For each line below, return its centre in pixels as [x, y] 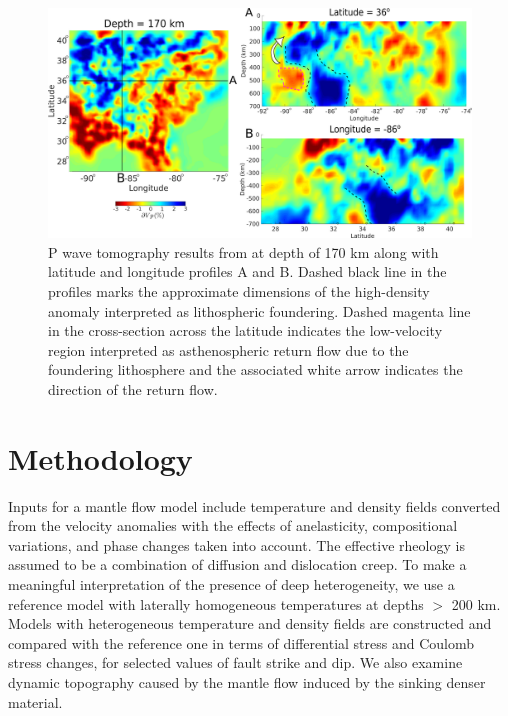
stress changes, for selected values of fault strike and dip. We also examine [235, 662]
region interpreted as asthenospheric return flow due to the [228, 349]
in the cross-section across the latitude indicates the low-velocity [245, 330]
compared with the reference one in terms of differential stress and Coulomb [241, 642]
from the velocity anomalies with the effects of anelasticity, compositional [233, 525]
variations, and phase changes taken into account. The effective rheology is [236, 544]
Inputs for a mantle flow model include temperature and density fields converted [254, 505]
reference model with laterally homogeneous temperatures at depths [216, 603]
